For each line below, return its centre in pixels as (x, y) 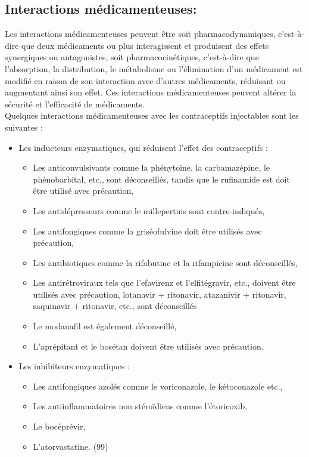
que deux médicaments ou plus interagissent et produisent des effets (145, 45)
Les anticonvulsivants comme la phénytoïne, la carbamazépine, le (152, 167)
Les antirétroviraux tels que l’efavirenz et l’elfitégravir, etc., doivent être (164, 282)
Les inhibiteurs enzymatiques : (74, 366)
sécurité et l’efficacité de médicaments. (75, 104)
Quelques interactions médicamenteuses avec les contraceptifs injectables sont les (152, 115)
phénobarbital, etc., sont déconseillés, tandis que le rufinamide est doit (161, 179)
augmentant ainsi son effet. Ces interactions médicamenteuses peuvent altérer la (151, 92)
